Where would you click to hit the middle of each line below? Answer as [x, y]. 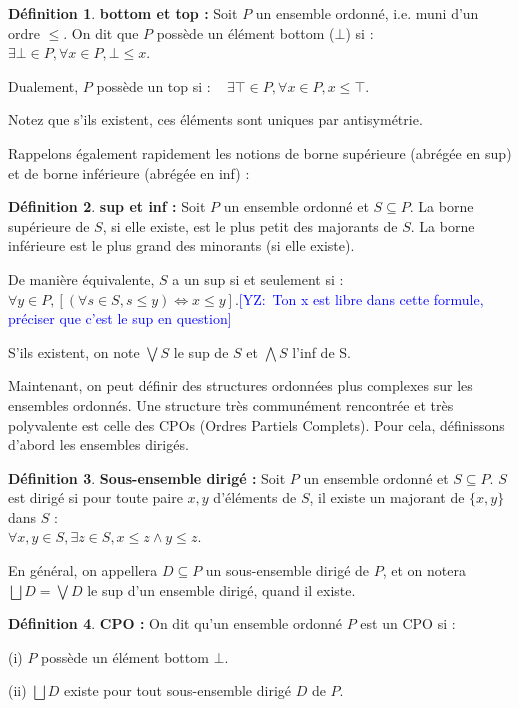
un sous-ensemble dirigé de [287, 570]
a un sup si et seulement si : [258, 278]
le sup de [201, 351]
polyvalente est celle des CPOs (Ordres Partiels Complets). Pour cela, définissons [256, 424]
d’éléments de [255, 497]
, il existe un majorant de [387, 497]
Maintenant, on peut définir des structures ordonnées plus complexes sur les [240, 385]
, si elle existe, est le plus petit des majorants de [250, 225]
